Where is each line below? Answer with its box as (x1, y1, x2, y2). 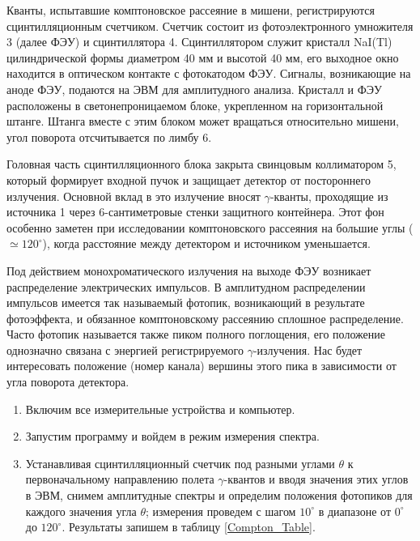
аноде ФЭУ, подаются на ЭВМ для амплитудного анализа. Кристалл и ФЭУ (6, 80, 382, 97)
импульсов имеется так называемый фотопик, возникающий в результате (6, 294, 365, 311)
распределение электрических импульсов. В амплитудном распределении (6, 278, 366, 295)
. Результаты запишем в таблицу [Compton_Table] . (62, 518, 316, 535)
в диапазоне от (318, 502, 392, 519)
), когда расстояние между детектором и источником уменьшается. (42, 235, 371, 252)
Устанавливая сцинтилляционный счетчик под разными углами (25, 454, 335, 471)
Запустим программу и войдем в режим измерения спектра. (25, 428, 320, 445)
